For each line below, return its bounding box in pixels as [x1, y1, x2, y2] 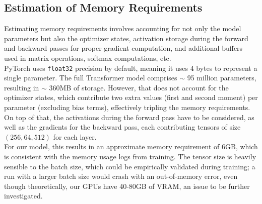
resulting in [4, 82, 39, 92]
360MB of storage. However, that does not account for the [49, 82, 229, 92]
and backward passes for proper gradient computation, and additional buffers [4, 43, 243, 53]
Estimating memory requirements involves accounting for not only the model [4, 23, 241, 34]
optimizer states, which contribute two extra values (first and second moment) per [4, 92, 258, 103]
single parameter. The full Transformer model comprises [4, 72, 177, 83]
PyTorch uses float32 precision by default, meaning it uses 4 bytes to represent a [4, 62, 257, 73]
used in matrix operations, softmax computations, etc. [4, 52, 171, 63]
